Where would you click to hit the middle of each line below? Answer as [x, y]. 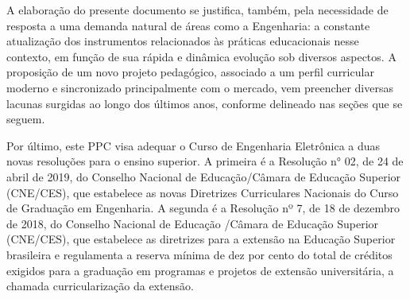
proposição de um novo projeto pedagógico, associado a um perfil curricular [190, 72]
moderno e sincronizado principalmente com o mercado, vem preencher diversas [200, 87]
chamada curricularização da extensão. [100, 286]
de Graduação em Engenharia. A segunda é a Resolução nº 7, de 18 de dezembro [203, 208]
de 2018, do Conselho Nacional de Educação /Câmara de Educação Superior [193, 223]
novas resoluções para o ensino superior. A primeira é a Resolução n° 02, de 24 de [205, 161]
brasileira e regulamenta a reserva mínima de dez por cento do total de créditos [199, 254]
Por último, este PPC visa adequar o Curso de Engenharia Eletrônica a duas [193, 145]
